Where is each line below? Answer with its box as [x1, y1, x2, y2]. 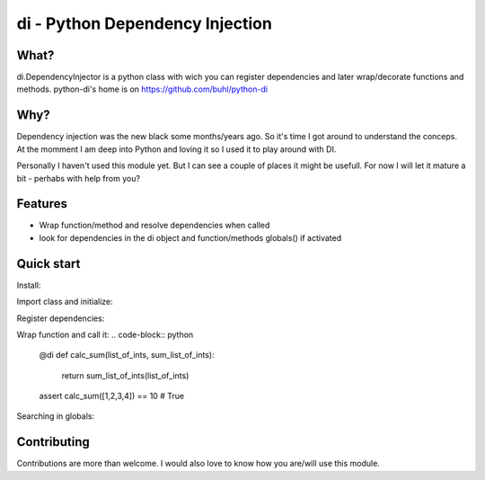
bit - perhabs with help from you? [16, 173, 141, 183]
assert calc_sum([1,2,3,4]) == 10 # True [39, 391, 184, 402]
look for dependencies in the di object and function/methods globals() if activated [39, 232, 341, 243]
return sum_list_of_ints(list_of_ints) [61, 369, 190, 381]
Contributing [16, 434, 90, 449]
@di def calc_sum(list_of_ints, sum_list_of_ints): [39, 350, 215, 360]
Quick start [16, 256, 81, 271]
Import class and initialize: [16, 297, 113, 307]
